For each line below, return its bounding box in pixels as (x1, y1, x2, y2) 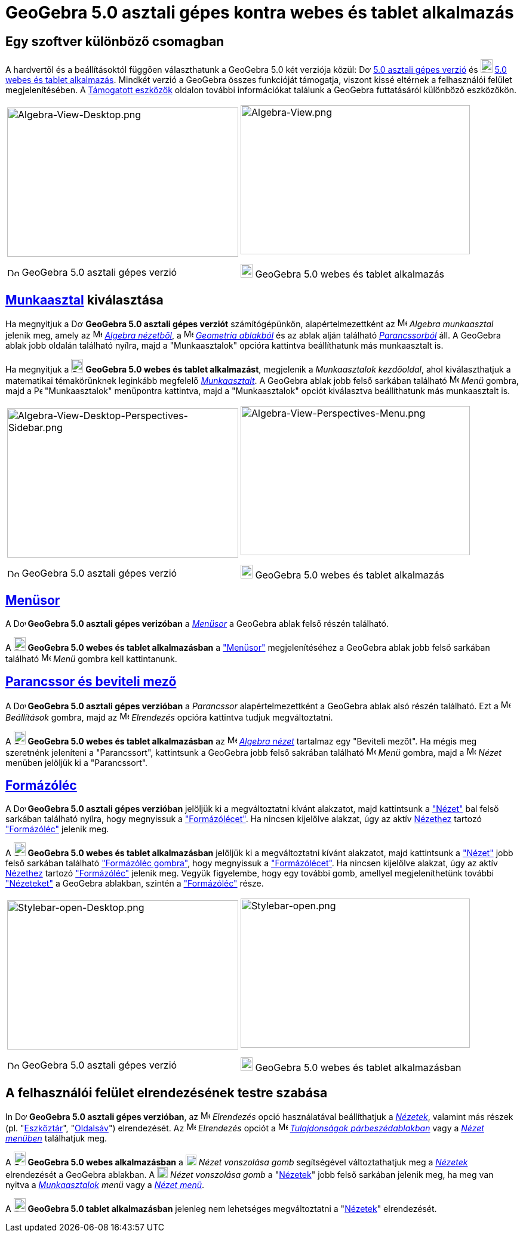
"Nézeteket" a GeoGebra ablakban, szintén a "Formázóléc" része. (5, 878, 264, 888)
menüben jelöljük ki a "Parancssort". (5, 757, 148, 768)
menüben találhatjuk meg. (5, 1133, 107, 1144)
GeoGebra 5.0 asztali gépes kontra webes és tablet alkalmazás (5, 2, 514, 23)
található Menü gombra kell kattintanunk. (5, 653, 177, 664)
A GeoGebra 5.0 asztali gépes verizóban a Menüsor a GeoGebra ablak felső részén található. (5, 618, 389, 629)
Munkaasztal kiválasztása (5, 292, 164, 307)
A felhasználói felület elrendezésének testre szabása (5, 1085, 328, 1100)
